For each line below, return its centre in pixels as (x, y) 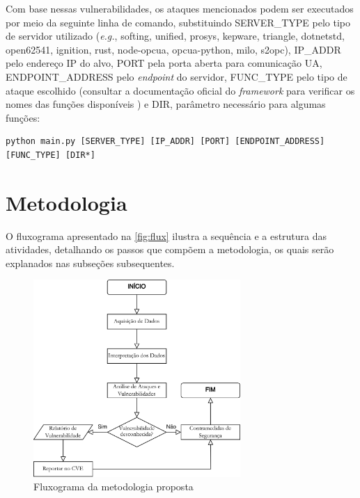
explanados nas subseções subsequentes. (90, 263)
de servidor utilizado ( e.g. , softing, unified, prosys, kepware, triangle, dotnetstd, (175, 36)
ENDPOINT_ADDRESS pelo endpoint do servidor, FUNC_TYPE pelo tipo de (177, 76)
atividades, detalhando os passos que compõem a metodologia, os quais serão (170, 249)
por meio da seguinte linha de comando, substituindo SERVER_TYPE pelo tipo (178, 22)
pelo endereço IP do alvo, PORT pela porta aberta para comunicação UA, (164, 63)
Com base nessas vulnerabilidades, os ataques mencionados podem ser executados (180, 8)
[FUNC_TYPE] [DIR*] (50, 155)
